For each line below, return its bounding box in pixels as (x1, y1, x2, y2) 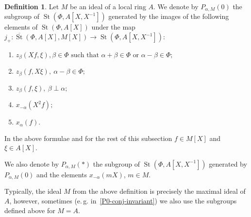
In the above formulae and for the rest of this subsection (4, 133, 172, 143)
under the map (91, 22, 135, 32)
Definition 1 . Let (4, 1, 59, 11)
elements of (4, 22, 38, 32)
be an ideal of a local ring (70, 1, 146, 11)
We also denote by (4, 158, 59, 169)
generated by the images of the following (108, 11, 229, 21)
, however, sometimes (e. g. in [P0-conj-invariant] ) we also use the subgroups (9, 196, 237, 206)
